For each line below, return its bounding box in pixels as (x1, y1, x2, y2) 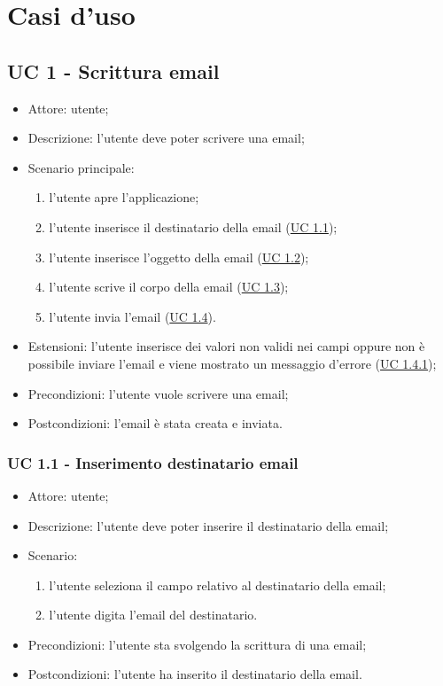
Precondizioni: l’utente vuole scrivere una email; (27, 384, 289, 402)
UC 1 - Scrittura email (7, 57, 220, 84)
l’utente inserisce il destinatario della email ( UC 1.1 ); (49, 217, 338, 236)
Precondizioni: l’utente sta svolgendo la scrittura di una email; (27, 635, 367, 653)
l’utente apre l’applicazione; (49, 188, 199, 207)
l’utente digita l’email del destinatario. (49, 605, 258, 624)
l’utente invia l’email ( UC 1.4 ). (49, 307, 216, 325)
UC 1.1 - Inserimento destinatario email (7, 451, 299, 473)
